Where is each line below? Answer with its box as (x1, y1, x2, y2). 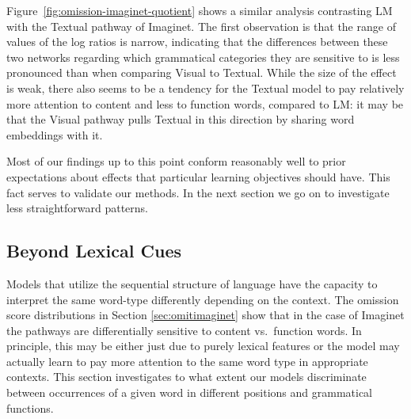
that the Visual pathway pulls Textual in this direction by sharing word (6, 111, 355, 128)
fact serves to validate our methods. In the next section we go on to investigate (6, 184, 390, 200)
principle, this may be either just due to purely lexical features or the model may (6, 337, 400, 354)
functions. (6, 399, 54, 416)
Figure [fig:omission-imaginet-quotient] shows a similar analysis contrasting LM (6, 2, 393, 18)
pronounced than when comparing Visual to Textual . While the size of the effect (6, 64, 397, 81)
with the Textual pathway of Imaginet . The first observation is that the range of (6, 17, 396, 34)
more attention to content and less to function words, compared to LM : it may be (6, 95, 404, 112)
